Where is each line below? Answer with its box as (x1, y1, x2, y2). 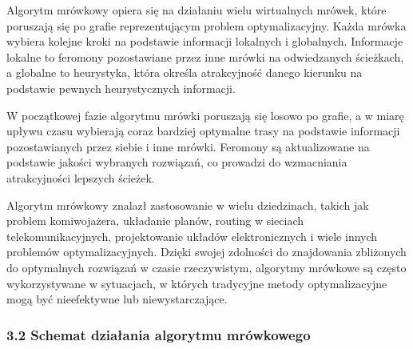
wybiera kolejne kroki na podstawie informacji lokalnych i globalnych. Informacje (6, 33, 403, 50)
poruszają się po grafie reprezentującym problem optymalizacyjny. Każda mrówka (6, 17, 407, 34)
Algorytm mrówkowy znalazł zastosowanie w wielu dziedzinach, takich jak (6, 196, 369, 213)
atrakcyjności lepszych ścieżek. (6, 169, 155, 186)
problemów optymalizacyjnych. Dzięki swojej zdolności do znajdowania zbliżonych (6, 243, 407, 260)
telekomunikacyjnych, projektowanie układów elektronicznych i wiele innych (6, 227, 378, 244)
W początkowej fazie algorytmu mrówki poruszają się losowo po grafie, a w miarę (6, 106, 404, 123)
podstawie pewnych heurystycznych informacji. (6, 79, 236, 96)
